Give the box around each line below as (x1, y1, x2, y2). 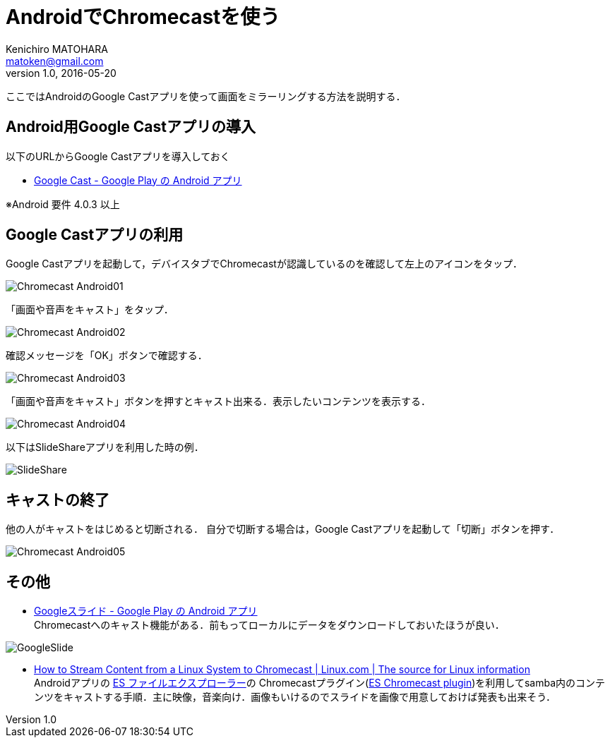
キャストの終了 (6, 490, 109, 509)
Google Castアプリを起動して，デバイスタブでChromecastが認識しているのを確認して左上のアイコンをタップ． (6, 258, 523, 270)
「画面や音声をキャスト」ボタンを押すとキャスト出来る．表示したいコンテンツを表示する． (6, 395, 431, 408)
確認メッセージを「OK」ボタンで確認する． (6, 349, 208, 362)
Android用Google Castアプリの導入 (6, 118, 256, 136)
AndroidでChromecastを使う (6, 5, 280, 29)
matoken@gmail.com (6, 54, 104, 67)
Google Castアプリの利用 (6, 226, 184, 244)
